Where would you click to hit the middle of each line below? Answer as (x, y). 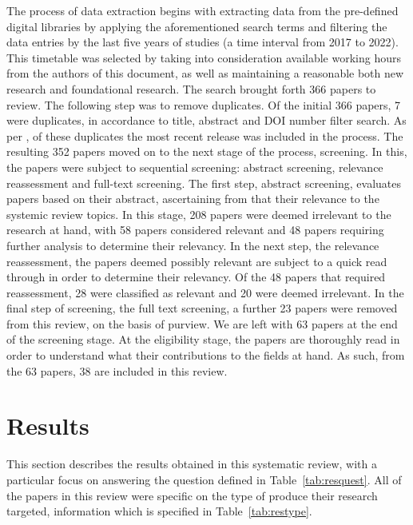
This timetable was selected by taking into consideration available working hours (204, 57)
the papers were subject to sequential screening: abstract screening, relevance (195, 167)
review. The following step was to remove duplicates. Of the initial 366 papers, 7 (204, 104)
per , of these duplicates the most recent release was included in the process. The (205, 135)
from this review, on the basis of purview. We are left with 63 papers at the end (202, 323)
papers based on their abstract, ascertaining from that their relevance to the (193, 199)
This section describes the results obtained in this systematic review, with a (192, 464)
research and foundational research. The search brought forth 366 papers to (191, 88)
